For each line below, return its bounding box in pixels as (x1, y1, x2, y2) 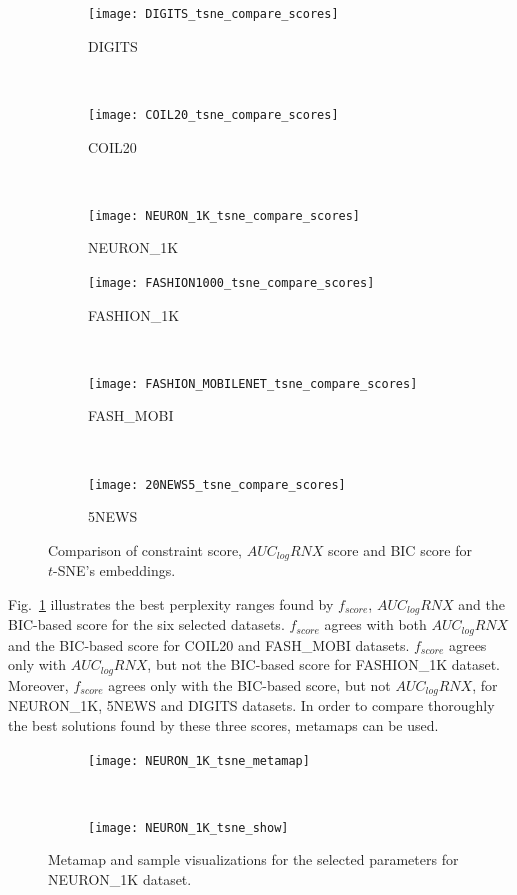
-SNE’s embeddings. (53, 560, 176, 581)
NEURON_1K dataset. (48, 869, 192, 890)
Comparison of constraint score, (48, 539, 243, 560)
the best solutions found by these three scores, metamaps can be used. (8, 714, 439, 735)
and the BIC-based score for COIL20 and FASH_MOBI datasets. (8, 634, 410, 655)
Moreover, (8, 674, 69, 695)
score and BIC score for (328, 539, 473, 560)
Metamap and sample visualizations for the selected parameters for (48, 849, 459, 870)
